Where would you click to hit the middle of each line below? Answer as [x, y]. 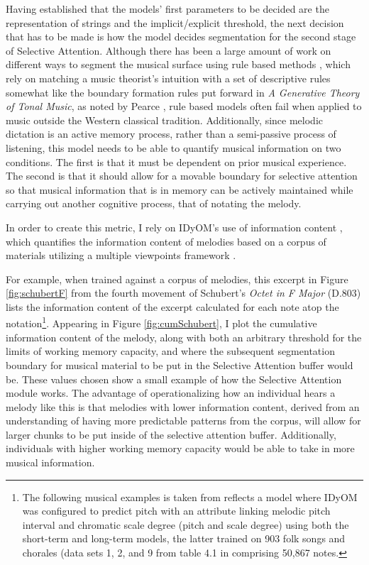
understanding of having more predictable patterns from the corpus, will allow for [183, 421]
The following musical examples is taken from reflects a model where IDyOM [190, 497]
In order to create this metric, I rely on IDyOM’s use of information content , [174, 227]
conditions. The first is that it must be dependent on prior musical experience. [176, 161]
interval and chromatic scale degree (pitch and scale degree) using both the [186, 524]
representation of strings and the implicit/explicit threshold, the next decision [175, 22]
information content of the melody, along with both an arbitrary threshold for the [184, 337]
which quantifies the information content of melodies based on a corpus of [166, 241]
